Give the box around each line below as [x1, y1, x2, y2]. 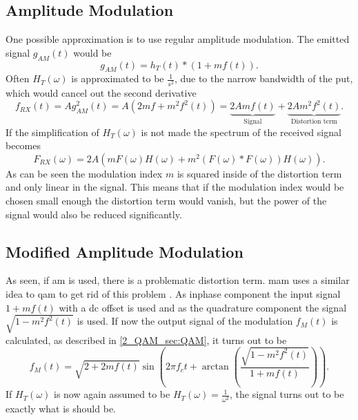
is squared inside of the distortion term [177, 166, 342, 180]
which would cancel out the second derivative [6, 85, 197, 99]
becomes [6, 138, 41, 153]
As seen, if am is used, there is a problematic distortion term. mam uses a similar [6, 273, 350, 287]
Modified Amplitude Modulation [6, 240, 243, 262]
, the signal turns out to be [230, 387, 344, 401]
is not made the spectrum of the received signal [141, 124, 341, 139]
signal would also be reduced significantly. [6, 207, 182, 221]
